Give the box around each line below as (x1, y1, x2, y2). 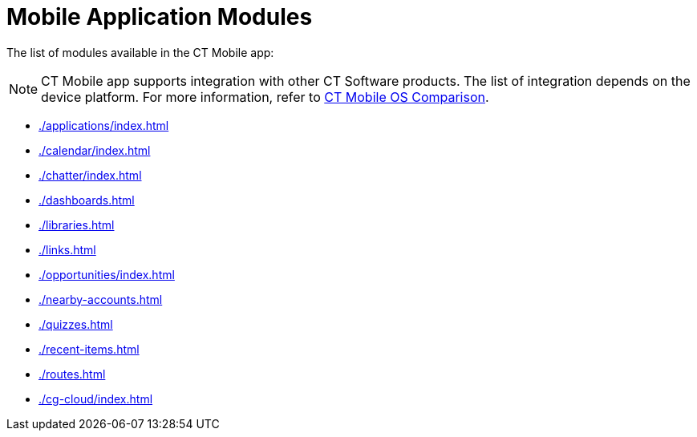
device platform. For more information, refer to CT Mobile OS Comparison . (41, 88, 489, 105)
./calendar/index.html (38, 143, 151, 157)
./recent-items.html (38, 342, 140, 356)
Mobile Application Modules (6, 3, 313, 30)
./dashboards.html (38, 192, 135, 207)
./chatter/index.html (38, 168, 142, 182)
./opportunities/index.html (38, 267, 175, 281)
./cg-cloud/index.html (38, 391, 153, 406)
